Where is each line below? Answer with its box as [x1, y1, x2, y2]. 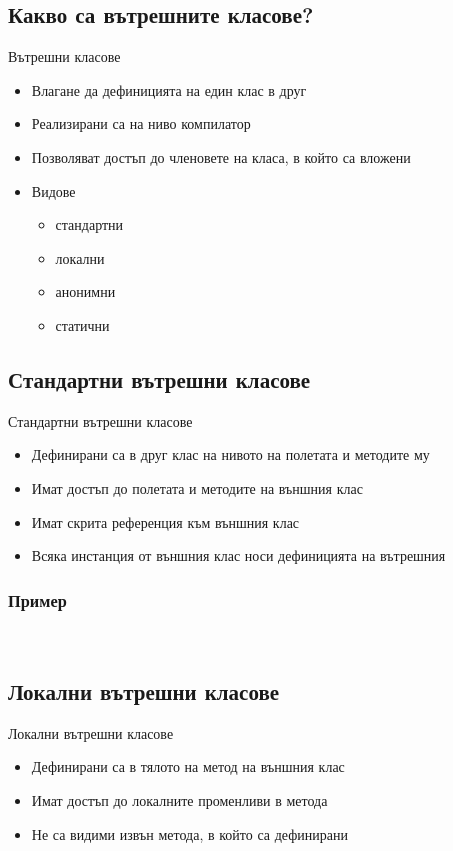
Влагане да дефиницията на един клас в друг [31, 79, 307, 100]
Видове [31, 180, 76, 201]
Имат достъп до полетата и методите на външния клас [31, 477, 363, 498]
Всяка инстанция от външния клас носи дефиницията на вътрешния [31, 545, 446, 566]
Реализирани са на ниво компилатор [31, 113, 251, 134]
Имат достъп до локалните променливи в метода [31, 789, 328, 810]
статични [55, 314, 110, 335]
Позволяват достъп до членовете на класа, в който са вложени [31, 146, 411, 167]
